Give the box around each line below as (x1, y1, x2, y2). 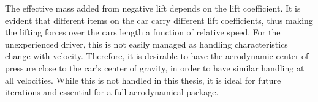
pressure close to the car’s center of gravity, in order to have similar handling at (5, 61, 305, 74)
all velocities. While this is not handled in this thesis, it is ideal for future (5, 73, 281, 86)
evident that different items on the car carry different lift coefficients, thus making (5, 13, 313, 26)
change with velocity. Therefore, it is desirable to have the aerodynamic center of (5, 49, 309, 62)
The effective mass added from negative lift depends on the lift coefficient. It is (5, 2, 301, 14)
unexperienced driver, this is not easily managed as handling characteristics (5, 37, 288, 50)
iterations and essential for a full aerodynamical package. (5, 86, 219, 98)
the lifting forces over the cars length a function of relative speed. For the (5, 26, 281, 38)
